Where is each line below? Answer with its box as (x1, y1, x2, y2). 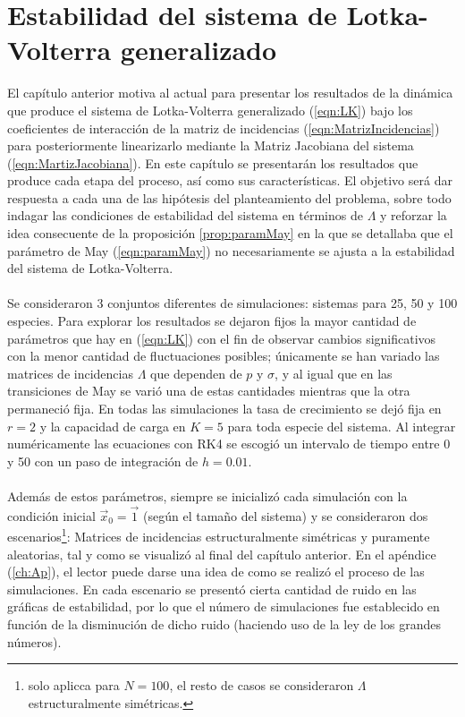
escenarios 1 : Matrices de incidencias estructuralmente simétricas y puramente (7, 525, 430, 546)
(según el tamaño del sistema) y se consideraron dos (143, 506, 428, 525)
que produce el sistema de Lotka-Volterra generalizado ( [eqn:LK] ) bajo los (7, 100, 413, 119)
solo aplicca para (28, 676, 120, 695)
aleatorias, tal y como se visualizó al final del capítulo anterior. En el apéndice (7, 544, 436, 563)
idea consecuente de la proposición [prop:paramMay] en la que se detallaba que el (7, 224, 453, 243)
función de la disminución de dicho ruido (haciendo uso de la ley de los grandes (7, 615, 441, 633)
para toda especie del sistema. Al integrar (227, 416, 456, 435)
